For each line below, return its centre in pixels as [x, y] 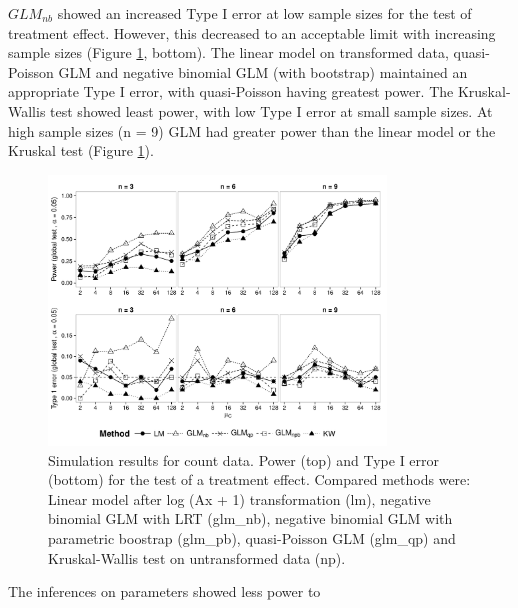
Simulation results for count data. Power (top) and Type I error [244, 459]
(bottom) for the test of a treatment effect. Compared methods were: [259, 479]
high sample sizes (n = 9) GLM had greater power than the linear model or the [252, 130]
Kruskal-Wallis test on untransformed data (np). [197, 557]
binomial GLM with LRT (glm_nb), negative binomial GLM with [250, 518]
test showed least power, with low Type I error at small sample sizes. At [271, 110]
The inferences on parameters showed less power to [164, 591]
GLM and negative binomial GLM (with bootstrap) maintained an [263, 71]
